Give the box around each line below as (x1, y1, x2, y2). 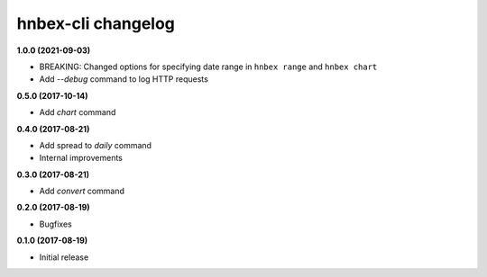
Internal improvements (39, 153, 124, 164)
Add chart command (39, 107, 116, 118)
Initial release (39, 252, 89, 263)
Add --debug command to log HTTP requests (39, 74, 209, 85)
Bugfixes (39, 219, 72, 229)
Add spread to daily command (39, 139, 152, 150)
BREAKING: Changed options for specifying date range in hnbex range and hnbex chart (39, 61, 378, 72)
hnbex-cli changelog (16, 13, 176, 33)
